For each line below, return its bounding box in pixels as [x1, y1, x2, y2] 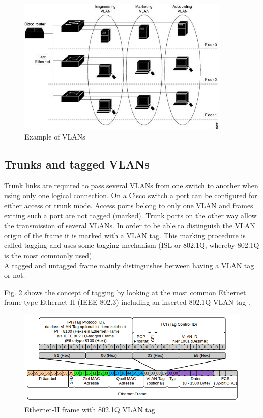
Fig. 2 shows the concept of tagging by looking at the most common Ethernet [4, 287, 246, 297]
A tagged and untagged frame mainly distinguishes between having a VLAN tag [4, 260, 254, 270]
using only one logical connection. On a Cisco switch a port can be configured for [4, 190, 257, 201]
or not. [4, 270, 25, 281]
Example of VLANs [24, 131, 85, 142]
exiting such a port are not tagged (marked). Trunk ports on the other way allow [4, 210, 257, 220]
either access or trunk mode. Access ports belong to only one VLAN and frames [4, 200, 253, 211]
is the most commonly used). [4, 250, 94, 261]
